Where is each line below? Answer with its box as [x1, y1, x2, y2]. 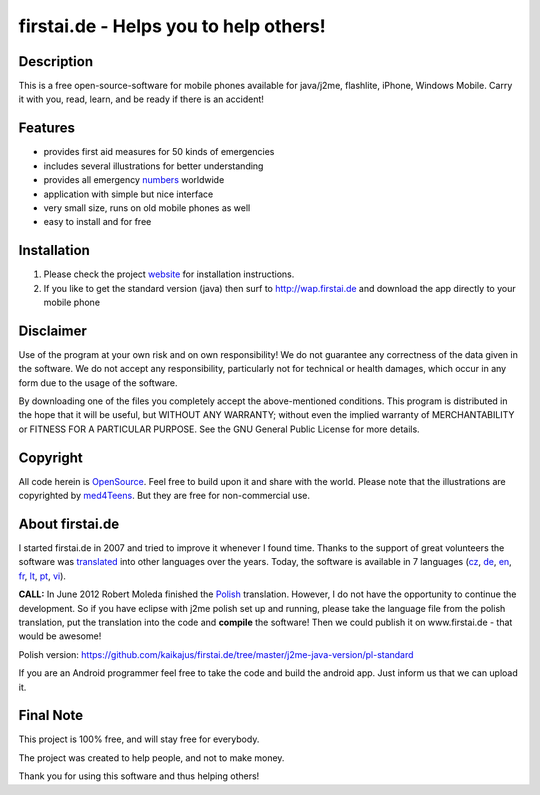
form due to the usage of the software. [18, 376, 179, 389]
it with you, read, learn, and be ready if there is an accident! [18, 93, 265, 105]
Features [18, 120, 75, 137]
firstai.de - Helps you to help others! [18, 15, 326, 37]
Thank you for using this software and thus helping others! [18, 770, 260, 782]
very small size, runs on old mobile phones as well [43, 201, 251, 214]
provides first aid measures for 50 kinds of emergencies [43, 146, 275, 158]
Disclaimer [18, 322, 87, 339]
